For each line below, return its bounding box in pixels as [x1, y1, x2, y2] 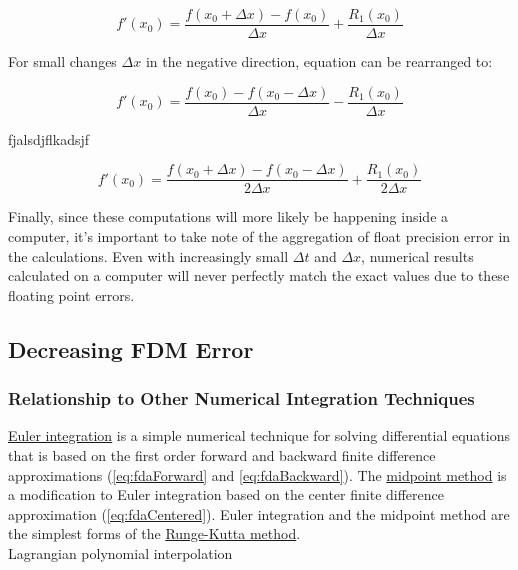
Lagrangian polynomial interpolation [8, 542, 233, 563]
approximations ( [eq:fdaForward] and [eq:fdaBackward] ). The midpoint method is [8, 464, 507, 485]
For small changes [8, 51, 117, 72]
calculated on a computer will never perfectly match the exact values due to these [8, 265, 510, 286]
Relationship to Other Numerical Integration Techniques [8, 386, 475, 411]
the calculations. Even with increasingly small [8, 245, 289, 266]
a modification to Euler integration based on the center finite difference [8, 484, 444, 505]
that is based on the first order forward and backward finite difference [8, 444, 436, 465]
